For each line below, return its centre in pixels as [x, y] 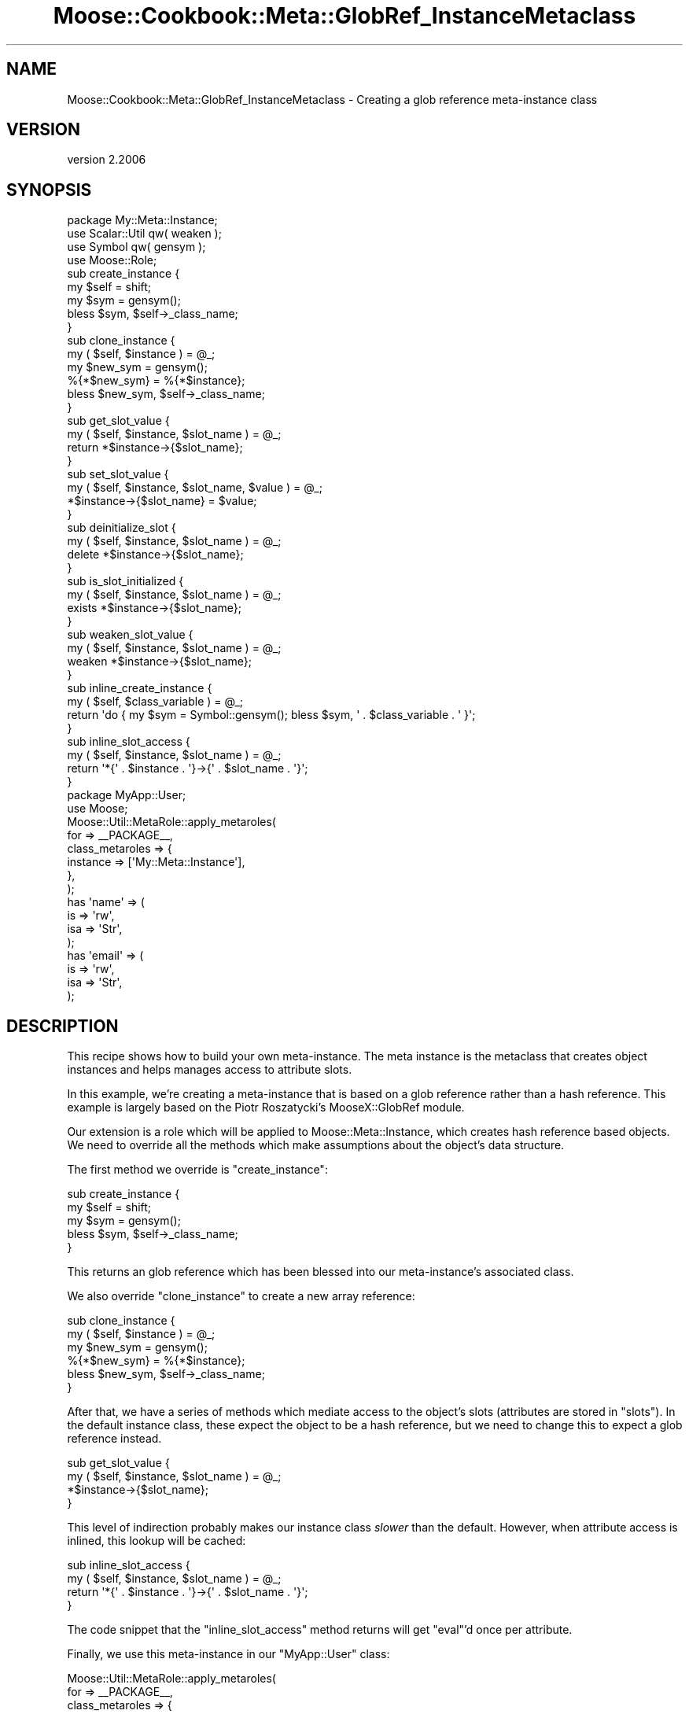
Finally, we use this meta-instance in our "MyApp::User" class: [228, 1654]
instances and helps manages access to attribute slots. [210, 1070]
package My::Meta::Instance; [142, 220]
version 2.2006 [107, 160]
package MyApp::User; [127, 795]
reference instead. [114, 1439]
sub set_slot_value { [118, 474]
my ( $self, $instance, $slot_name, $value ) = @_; [195, 488]
